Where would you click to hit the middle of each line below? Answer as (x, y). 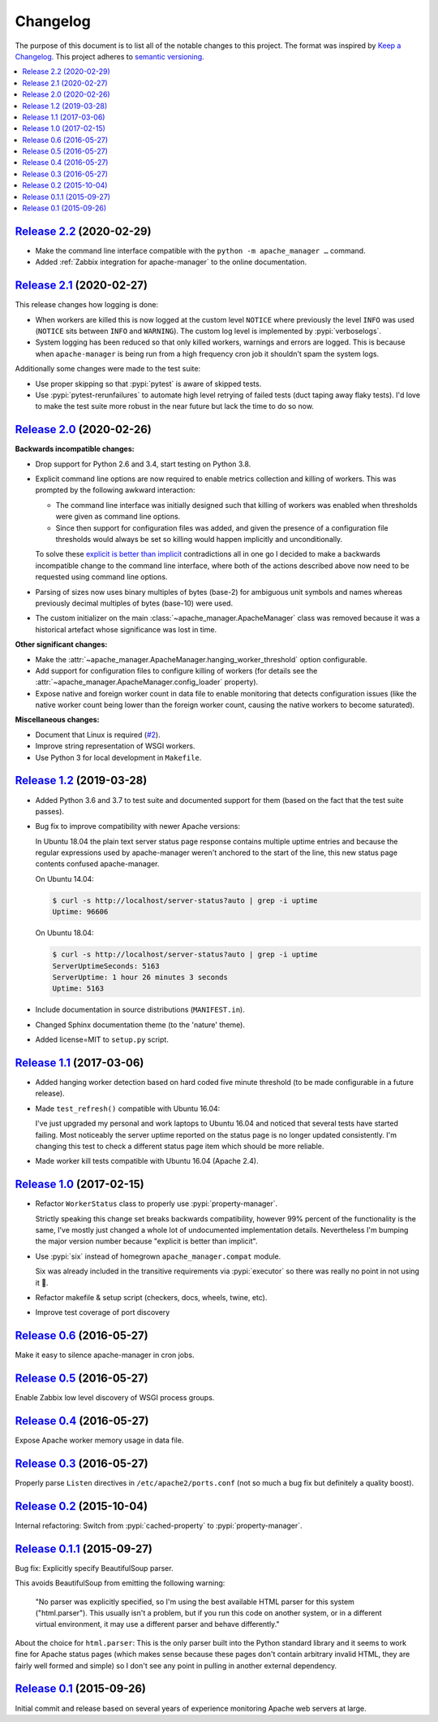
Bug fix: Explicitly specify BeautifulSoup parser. (94, 1568)
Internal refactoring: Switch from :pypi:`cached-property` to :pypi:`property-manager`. (159, 1525)
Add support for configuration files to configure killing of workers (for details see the (176, 670)
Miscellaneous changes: (57, 720)
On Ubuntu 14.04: (65, 878)
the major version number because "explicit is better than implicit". (146, 1241)
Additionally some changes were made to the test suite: (108, 369)
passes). (50, 811)
